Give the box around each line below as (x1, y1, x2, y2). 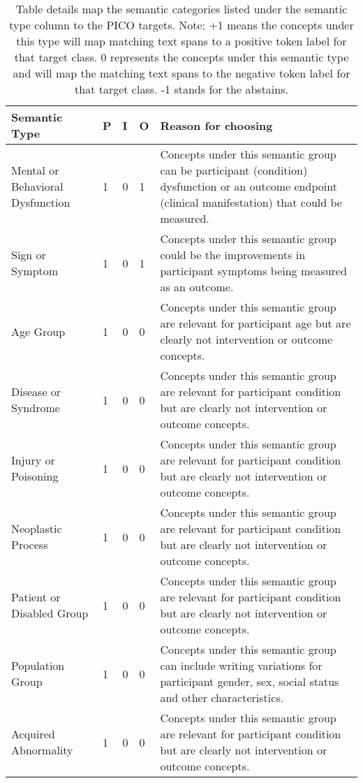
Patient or (11, 589, 61, 605)
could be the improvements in (160, 247, 306, 263)
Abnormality (11, 742, 73, 758)
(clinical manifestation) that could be (160, 194, 342, 210)
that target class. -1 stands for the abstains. (75, 81, 288, 97)
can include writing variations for (160, 657, 323, 673)
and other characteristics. (160, 689, 284, 705)
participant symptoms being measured (160, 263, 347, 279)
